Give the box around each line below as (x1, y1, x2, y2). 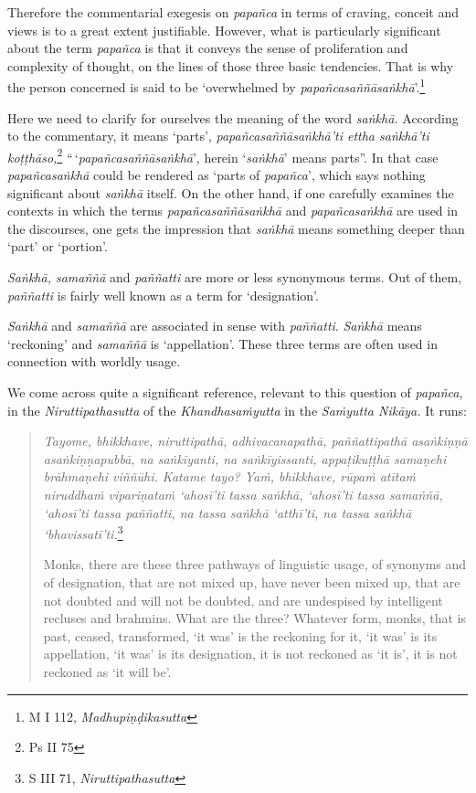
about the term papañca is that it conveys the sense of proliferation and (7, 38, 408, 58)
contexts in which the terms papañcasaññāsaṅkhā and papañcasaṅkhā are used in (7, 201, 458, 220)
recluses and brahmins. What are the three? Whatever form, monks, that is (43, 608, 467, 628)
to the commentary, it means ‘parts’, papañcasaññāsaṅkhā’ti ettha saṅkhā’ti (7, 126, 429, 145)
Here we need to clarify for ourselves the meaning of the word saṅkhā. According (7, 108, 459, 127)
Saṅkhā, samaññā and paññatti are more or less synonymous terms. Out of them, (7, 268, 462, 287)
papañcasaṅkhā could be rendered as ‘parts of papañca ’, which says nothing (7, 165, 426, 185)
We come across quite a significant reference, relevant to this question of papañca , (7, 383, 463, 401)
